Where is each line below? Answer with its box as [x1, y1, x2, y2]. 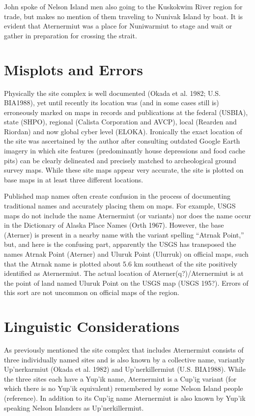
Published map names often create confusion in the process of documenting [4, 191, 231, 201]
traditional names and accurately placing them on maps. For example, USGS [4, 201, 236, 211]
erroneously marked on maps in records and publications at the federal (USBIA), [4, 107, 248, 117]
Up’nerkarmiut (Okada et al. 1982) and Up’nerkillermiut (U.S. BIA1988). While [4, 364, 246, 374]
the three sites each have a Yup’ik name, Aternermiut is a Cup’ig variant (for [4, 373, 237, 384]
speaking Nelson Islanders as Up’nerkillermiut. [4, 402, 144, 413]
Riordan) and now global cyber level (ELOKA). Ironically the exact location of [4, 126, 242, 136]
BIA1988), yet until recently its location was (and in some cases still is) [4, 97, 219, 108]
